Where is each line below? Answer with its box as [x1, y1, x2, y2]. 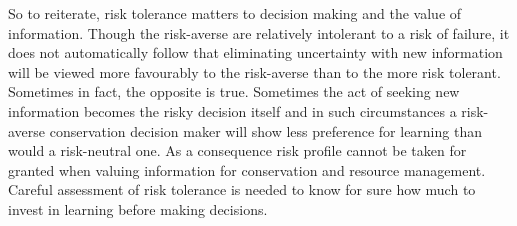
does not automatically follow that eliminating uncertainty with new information [8, 42, 503, 63]
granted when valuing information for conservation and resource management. [8, 159, 486, 180]
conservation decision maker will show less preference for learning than [49, 120, 482, 141]
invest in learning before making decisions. [8, 198, 268, 219]
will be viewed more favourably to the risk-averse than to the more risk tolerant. [8, 61, 501, 82]
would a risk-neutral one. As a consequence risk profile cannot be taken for [8, 140, 467, 161]
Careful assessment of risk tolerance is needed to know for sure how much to [8, 179, 476, 200]
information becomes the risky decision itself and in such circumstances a [8, 100, 457, 121]
